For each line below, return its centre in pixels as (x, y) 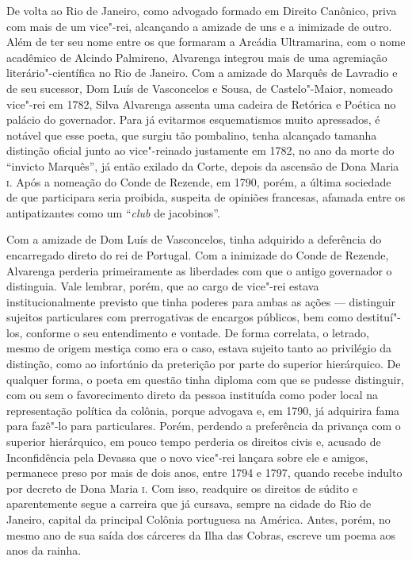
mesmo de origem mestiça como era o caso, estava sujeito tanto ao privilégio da (199, 348)
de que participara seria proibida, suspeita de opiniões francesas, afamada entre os (206, 197)
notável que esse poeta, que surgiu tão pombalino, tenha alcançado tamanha (192, 134)
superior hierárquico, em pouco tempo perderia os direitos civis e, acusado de (194, 442)
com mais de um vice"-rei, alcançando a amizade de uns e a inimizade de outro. (199, 26)
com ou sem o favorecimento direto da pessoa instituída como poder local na (192, 395)
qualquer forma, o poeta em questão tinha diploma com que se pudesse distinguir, (205, 379)
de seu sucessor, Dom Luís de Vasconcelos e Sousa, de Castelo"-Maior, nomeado (200, 88)
